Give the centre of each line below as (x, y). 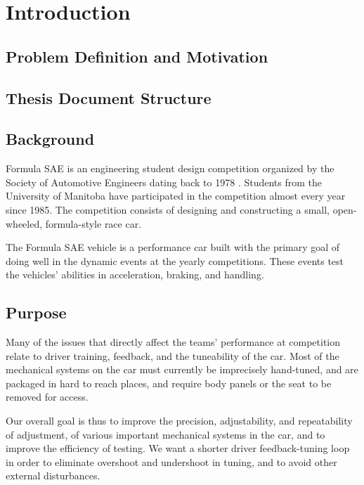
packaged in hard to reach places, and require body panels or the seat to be (169, 383)
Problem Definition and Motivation (137, 56)
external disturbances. (53, 476)
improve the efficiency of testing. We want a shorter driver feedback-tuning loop (178, 448)
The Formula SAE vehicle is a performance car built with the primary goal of (173, 247)
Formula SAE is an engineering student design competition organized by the (170, 168)
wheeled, (24, 223)
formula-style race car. (93, 223)
